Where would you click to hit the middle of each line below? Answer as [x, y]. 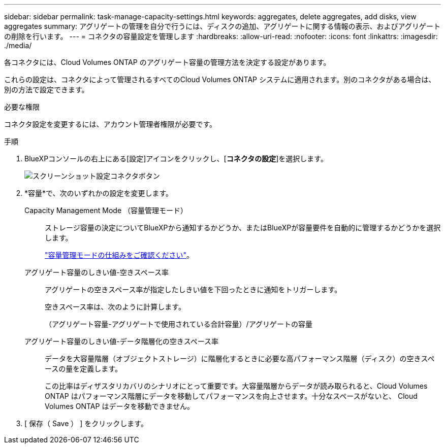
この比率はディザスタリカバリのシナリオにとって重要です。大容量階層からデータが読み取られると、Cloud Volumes [236, 386]
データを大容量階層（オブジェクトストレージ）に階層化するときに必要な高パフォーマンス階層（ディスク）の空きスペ [240, 358]
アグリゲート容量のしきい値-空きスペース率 [97, 272]
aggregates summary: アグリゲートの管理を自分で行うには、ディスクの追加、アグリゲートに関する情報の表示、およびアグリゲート [222, 26]
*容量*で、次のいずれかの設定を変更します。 [99, 193]
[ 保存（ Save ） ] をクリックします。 [86, 423]
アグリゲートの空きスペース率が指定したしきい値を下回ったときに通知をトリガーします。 [193, 289]
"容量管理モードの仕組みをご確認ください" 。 [119, 255]
